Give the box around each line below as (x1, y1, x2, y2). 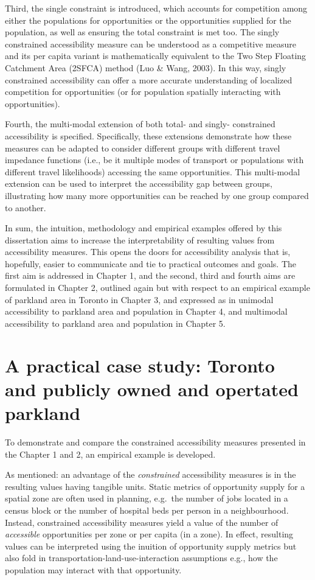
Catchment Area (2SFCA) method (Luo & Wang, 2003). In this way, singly (5, 61, 286, 74)
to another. (5, 201, 46, 214)
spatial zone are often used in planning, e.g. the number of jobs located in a (5, 492, 288, 505)
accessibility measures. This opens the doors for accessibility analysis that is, (5, 245, 291, 258)
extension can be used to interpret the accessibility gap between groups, (5, 177, 272, 190)
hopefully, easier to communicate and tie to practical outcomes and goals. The (5, 257, 297, 270)
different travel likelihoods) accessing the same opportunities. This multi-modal (5, 165, 300, 178)
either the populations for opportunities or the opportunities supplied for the (5, 13, 291, 26)
